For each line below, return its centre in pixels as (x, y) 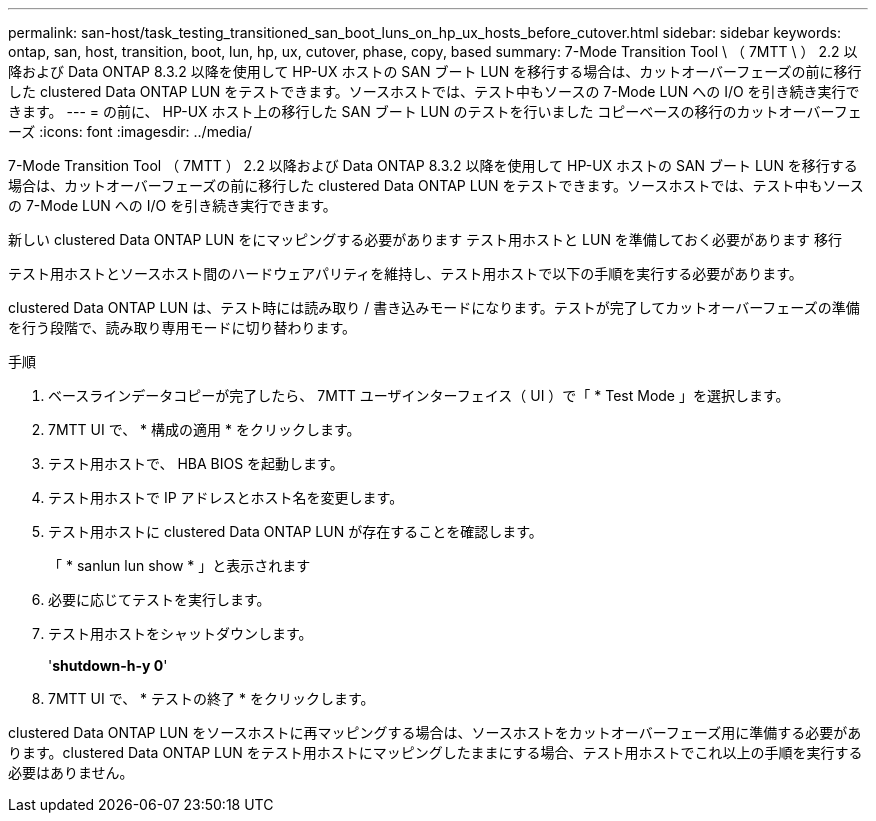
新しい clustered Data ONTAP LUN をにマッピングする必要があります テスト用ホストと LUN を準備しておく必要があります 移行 (425, 239)
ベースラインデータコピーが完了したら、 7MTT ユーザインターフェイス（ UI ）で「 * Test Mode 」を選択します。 (419, 395)
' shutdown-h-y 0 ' (108, 665)
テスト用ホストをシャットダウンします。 (180, 633)
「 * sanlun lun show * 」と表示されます (179, 565)
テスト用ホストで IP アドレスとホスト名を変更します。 (226, 497)
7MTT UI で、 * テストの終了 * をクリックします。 (211, 698)
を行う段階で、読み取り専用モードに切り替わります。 (182, 327)
